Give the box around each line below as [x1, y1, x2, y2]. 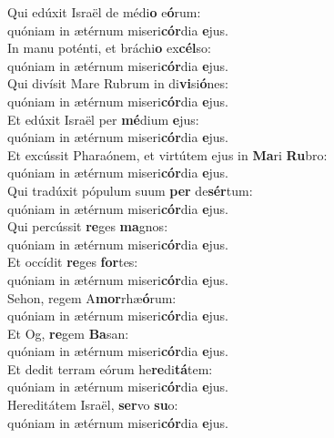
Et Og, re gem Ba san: [7, 323, 129, 342]
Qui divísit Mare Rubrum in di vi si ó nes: [7, 74, 228, 93]
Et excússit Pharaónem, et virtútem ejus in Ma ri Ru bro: [7, 145, 328, 164]
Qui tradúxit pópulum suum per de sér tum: [7, 180, 253, 199]
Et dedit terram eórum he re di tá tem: [7, 359, 213, 378]
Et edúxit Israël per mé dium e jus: [7, 109, 199, 128]
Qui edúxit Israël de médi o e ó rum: [7, 3, 201, 21]
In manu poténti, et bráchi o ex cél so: [7, 38, 211, 57]
